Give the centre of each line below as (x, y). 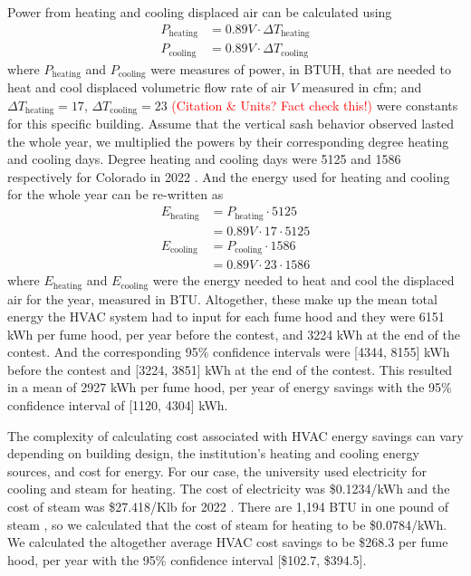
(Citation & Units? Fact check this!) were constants (315, 105)
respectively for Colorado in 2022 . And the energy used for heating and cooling (229, 176)
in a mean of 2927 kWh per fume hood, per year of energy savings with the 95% (230, 387)
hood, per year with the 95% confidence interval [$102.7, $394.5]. (187, 559)
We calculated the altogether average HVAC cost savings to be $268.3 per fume (228, 542)
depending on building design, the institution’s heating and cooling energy (213, 453)
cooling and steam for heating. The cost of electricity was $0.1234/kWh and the (229, 489)
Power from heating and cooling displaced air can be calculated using (200, 12)
